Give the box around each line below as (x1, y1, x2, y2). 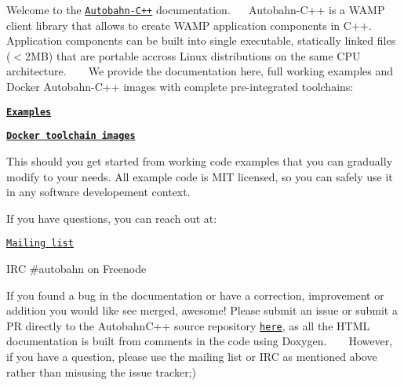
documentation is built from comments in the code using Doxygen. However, (6, 333, 393, 349)
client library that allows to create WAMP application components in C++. (6, 16, 372, 33)
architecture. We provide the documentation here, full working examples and (6, 63, 394, 79)
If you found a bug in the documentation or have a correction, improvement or (6, 286, 384, 303)
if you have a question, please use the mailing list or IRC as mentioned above (6, 348, 377, 364)
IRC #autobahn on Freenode (6, 260, 147, 276)
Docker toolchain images (6, 130, 136, 142)
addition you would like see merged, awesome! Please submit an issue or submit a (6, 302, 398, 319)
